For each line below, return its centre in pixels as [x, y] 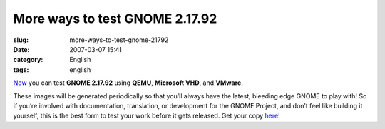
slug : [21, 40]
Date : [21, 49]
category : [28, 60]
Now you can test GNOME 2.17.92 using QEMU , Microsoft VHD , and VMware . [128, 83]
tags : [21, 69]
